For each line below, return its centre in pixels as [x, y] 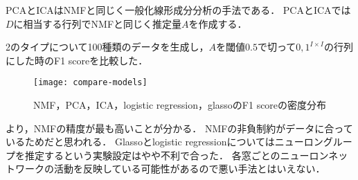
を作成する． [218, 23]
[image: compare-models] [90, 83]
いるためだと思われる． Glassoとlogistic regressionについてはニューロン [164, 142]
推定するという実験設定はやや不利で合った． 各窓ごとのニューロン [177, 155]
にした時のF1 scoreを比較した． [77, 60]
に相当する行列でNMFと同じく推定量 [98, 23]
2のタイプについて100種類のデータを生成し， [107, 47]
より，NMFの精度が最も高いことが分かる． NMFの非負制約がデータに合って [179, 128]
